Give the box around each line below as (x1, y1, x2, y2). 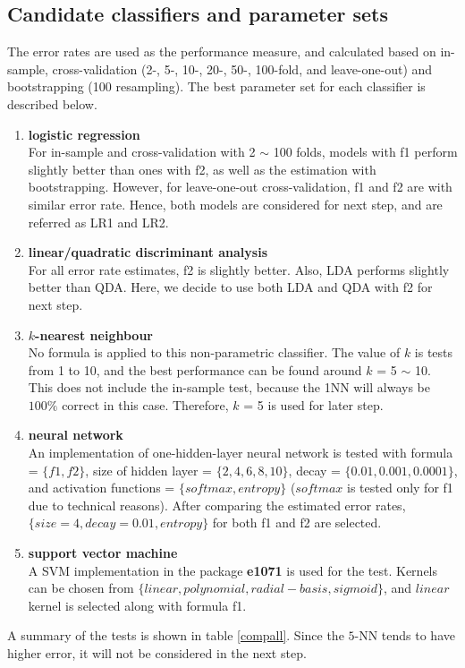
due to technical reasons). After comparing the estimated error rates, (28, 495, 406, 514)
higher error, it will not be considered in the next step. (7, 644, 307, 663)
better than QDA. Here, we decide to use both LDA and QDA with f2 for (28, 278, 433, 296)
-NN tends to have (354, 626, 455, 645)
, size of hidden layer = (85, 460, 213, 479)
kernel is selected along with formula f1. (28, 595, 247, 614)
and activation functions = (28, 478, 175, 497)
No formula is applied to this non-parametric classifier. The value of (28, 343, 401, 362)
